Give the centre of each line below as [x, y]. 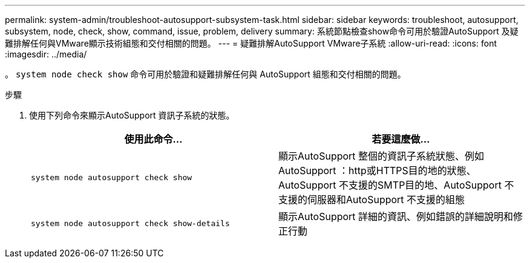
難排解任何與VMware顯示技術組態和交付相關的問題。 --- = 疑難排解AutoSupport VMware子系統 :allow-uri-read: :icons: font [251, 43]
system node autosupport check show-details [130, 223]
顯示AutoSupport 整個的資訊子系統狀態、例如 [381, 156]
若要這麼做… [401, 139]
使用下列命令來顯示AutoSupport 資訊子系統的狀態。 [132, 115]
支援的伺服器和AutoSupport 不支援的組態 [372, 200]
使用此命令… [153, 139]
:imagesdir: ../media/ [46, 54]
